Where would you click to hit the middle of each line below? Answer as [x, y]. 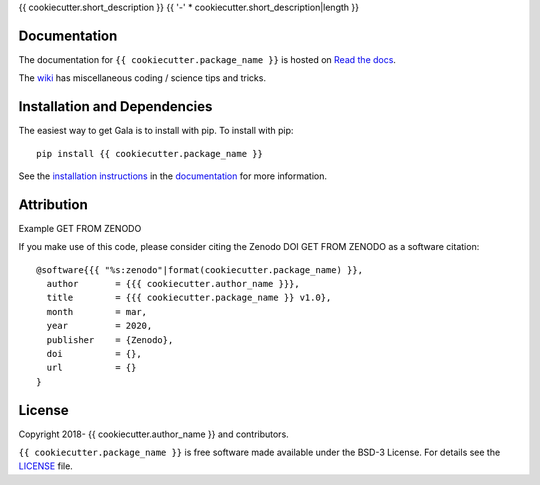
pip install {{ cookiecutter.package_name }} [150, 153]
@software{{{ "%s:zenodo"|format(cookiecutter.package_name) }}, [200, 269]
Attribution [53, 204]
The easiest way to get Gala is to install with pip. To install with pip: [156, 131]
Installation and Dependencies [115, 106]
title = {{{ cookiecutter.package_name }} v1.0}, [189, 298]
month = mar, [97, 311]
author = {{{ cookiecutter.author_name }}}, [173, 284]
